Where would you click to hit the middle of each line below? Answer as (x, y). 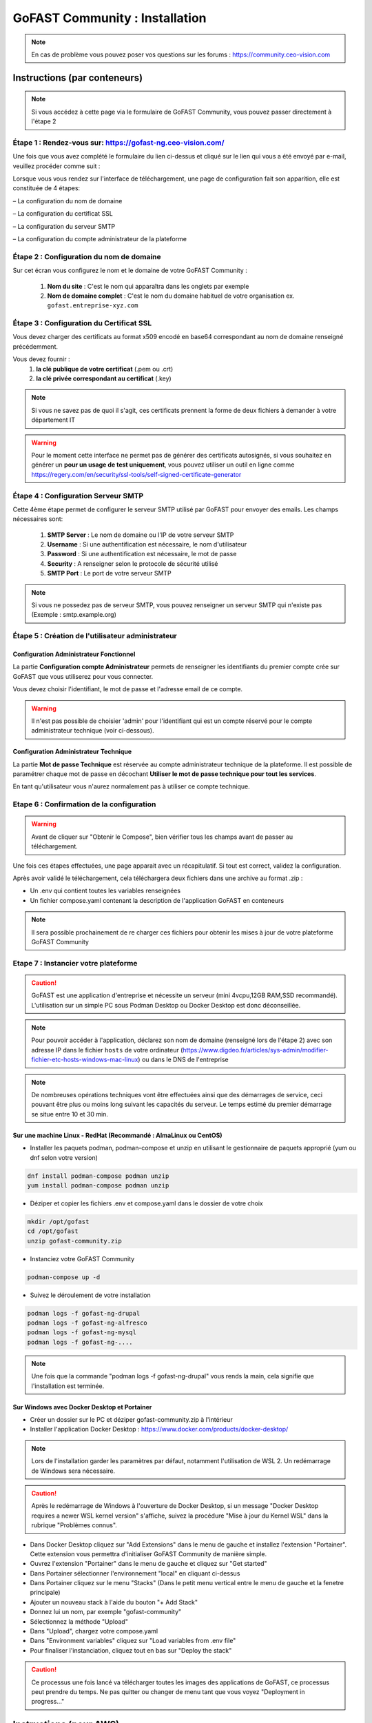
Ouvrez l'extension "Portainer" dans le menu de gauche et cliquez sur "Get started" (149, 1564)
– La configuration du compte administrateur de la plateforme (100, 239)
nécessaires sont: (38, 519)
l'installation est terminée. (68, 1386)
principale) (45, 1593)
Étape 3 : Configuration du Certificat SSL (82, 323)
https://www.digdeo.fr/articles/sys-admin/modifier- (256, 1050)
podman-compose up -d (64, 1277)
